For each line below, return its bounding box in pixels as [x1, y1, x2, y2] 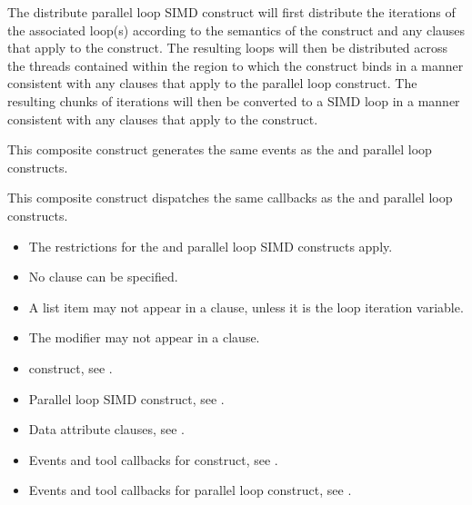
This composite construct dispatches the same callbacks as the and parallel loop [7, 188, 453, 207]
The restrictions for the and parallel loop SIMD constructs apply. [28, 236, 393, 255]
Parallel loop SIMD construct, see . [28, 389, 225, 408]
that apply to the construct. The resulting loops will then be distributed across [7, 38, 448, 57]
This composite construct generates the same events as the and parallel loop [7, 140, 432, 159]
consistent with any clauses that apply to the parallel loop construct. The [7, 74, 417, 93]
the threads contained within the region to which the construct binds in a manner [7, 55, 464, 74]
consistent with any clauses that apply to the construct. [7, 109, 318, 128]
